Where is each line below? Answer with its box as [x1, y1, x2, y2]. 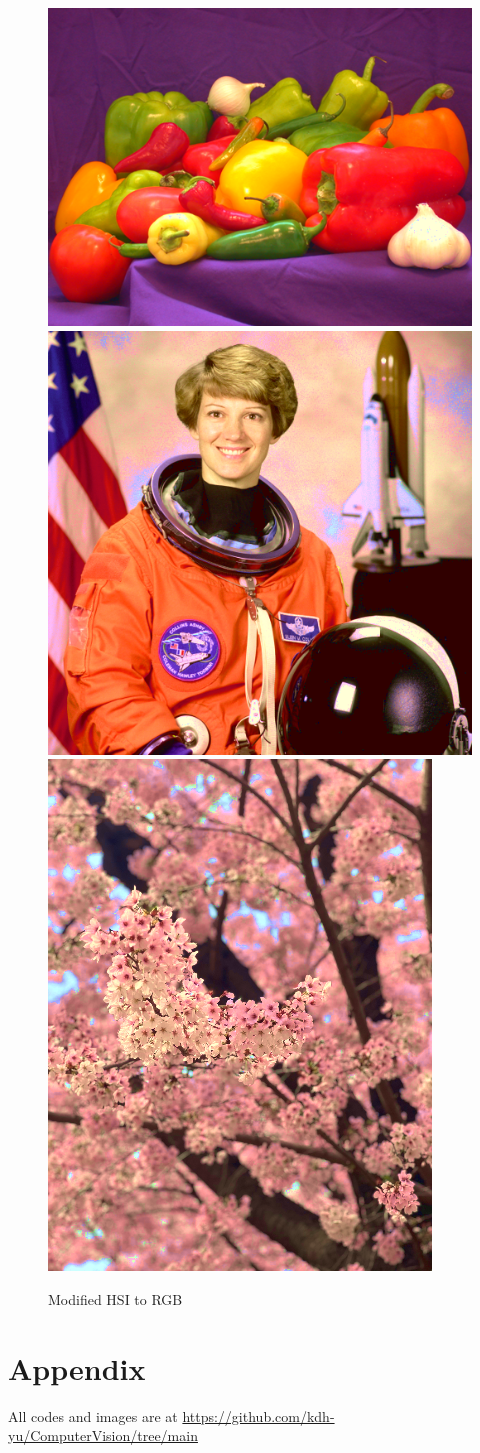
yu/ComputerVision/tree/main [8, 1425, 198, 1446]
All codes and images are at [8, 1405, 178, 1426]
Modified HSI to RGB [48, 1288, 183, 1309]
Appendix [8, 1347, 146, 1388]
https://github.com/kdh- [182, 1405, 335, 1426]
